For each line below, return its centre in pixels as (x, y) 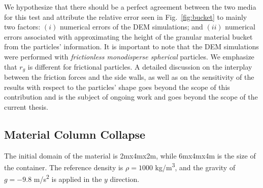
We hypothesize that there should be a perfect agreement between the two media (130, 7)
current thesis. (26, 106)
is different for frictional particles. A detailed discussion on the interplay (140, 66)
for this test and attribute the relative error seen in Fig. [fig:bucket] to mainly (126, 17)
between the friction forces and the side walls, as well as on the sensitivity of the (129, 77)
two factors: (22, 27)
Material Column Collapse (75, 134)
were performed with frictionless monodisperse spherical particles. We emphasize (129, 56)
